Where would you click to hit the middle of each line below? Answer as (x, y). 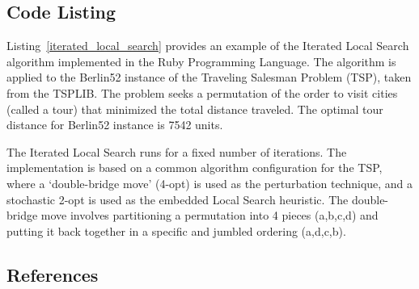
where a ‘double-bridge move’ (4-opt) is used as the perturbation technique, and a (210, 183)
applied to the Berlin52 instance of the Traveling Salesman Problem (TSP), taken (209, 77)
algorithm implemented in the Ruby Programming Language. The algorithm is (201, 61)
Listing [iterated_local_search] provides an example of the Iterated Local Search (208, 46)
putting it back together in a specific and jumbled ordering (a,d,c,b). (176, 230)
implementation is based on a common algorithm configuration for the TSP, (195, 168)
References (53, 274)
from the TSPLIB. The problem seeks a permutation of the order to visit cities (202, 92)
